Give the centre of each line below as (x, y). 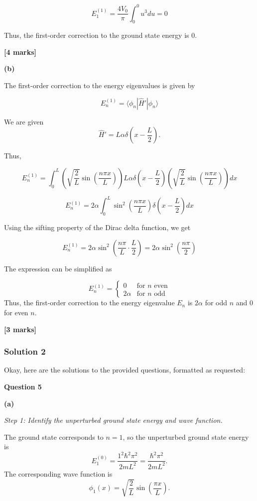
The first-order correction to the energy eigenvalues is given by (100, 85)
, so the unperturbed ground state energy (186, 437)
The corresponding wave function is (58, 473)
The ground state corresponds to (54, 437)
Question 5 (23, 386)
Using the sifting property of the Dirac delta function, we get (97, 227)
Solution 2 (25, 351)
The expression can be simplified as (58, 268)
